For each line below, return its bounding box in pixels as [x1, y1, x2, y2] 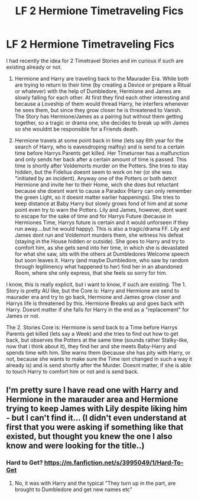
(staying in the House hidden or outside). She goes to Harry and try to [14, 237, 185, 244]
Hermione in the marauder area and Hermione [6, 395, 178, 405]
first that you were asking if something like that [6, 422, 184, 433]
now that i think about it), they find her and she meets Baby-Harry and [6, 342, 177, 349]
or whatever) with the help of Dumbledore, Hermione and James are [14, 87, 181, 94]
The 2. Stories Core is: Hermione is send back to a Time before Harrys [6, 323, 178, 330]
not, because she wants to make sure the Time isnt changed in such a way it [6, 355, 193, 363]
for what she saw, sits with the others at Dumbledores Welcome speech [14, 250, 190, 258]
